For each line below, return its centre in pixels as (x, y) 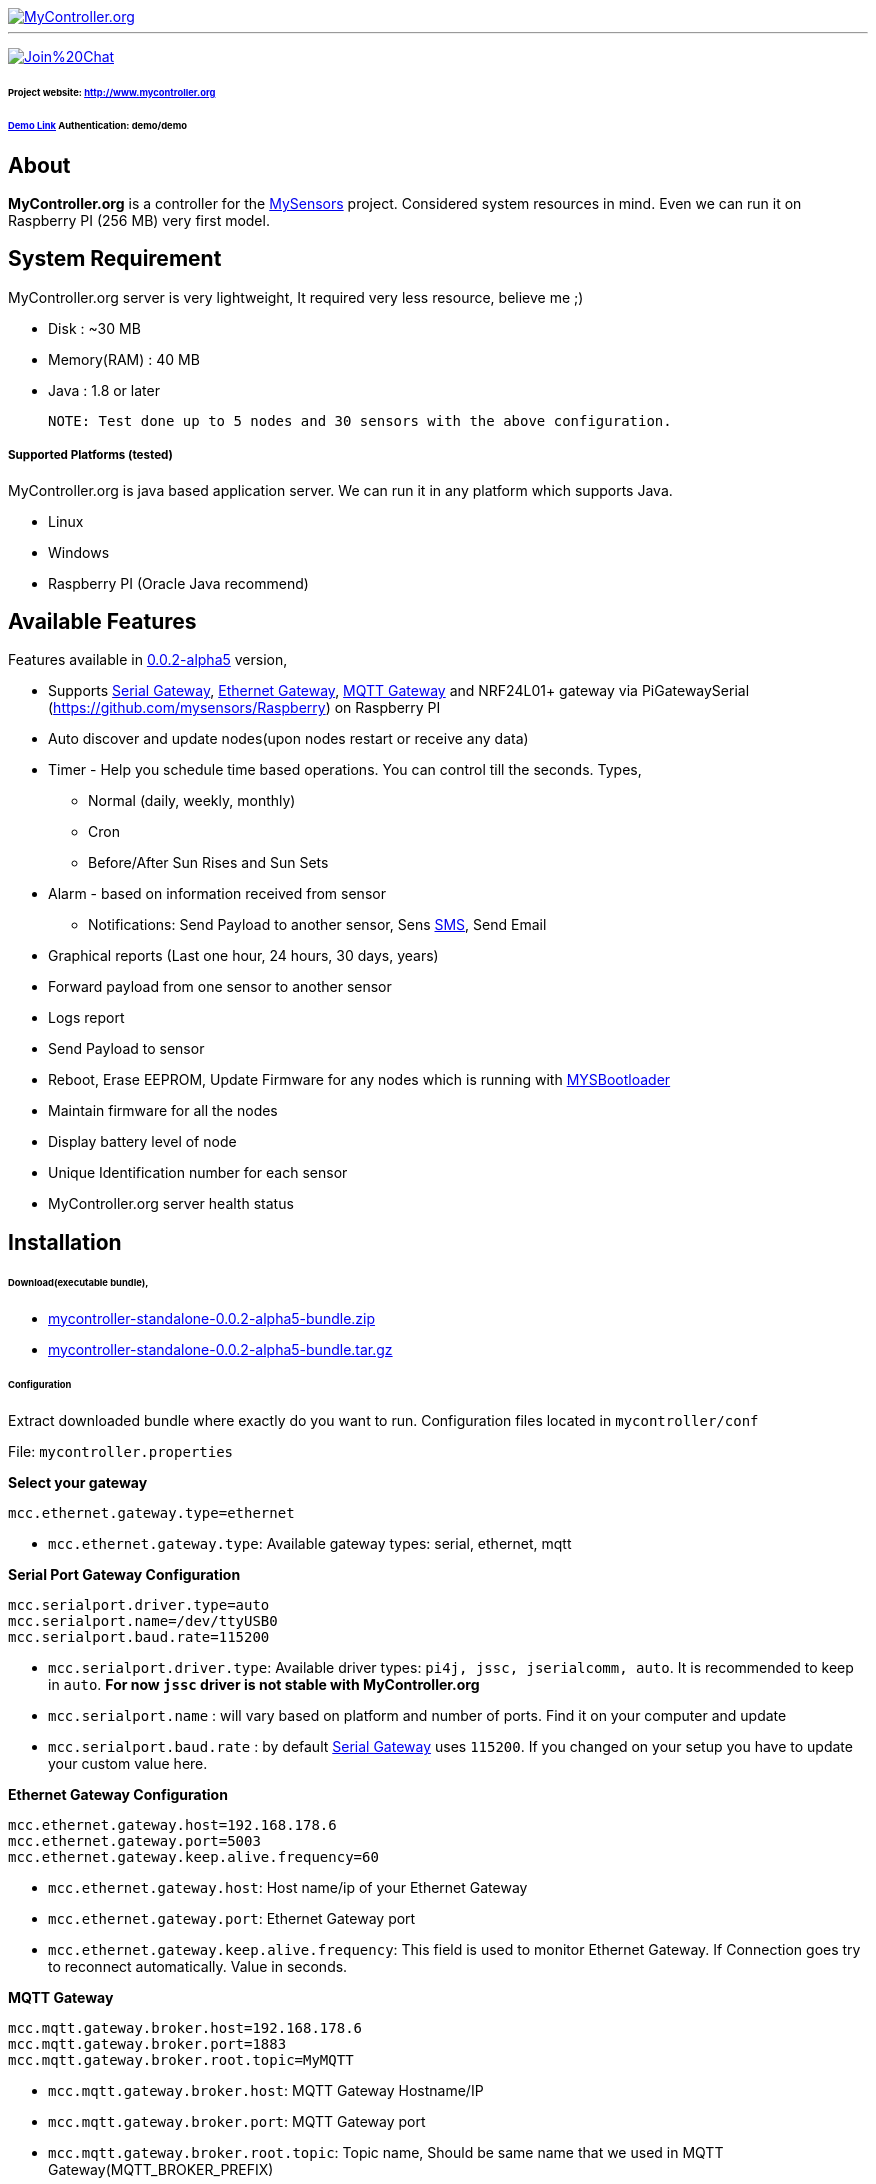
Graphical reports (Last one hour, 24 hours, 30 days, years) (243, 956)
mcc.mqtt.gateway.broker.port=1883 (147, 2044)
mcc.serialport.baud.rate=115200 (139, 1637)
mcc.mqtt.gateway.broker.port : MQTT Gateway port (237, 2122)
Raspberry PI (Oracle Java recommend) (178, 583)
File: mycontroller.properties (121, 1452)
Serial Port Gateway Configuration (124, 1575)
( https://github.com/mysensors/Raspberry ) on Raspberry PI (244, 708)
